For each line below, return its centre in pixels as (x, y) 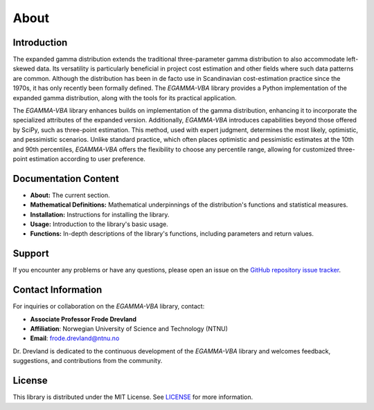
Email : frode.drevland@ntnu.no (75, 338)
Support (31, 253)
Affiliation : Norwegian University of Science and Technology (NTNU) (129, 329)
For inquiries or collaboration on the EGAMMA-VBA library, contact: (109, 306)
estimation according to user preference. (87, 158)
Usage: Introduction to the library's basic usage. (99, 224)
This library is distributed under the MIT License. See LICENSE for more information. (133, 397)
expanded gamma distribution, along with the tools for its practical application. (125, 97)
